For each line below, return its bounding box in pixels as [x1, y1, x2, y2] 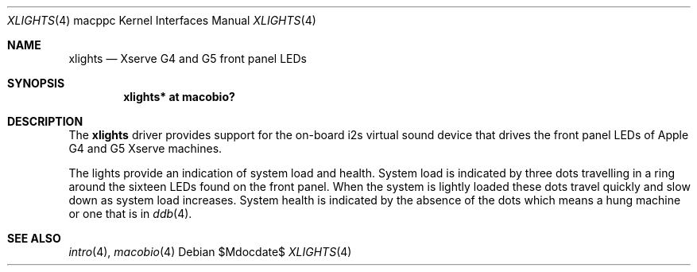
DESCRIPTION [7, 115, 83, 128]
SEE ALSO [7, 231, 61, 245]
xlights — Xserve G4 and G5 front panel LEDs [68, 52, 307, 65]
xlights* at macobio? [123, 90, 235, 103]
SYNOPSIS [7, 76, 65, 90]
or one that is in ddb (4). [68, 207, 192, 220]
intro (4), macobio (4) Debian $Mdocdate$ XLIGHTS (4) [68, 245, 352, 258]
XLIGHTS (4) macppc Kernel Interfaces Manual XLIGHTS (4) [7, 14, 316, 27]
